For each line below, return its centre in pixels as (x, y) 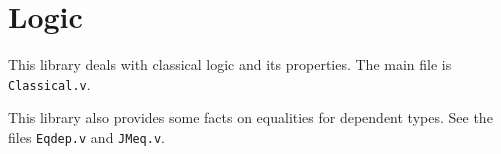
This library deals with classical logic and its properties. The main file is (230, 64)
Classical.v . (49, 83)
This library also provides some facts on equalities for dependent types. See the (250, 117)
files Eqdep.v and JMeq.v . (86, 136)
